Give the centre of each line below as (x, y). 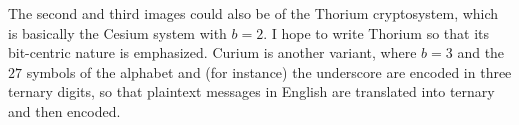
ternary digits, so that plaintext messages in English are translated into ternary (251, 91)
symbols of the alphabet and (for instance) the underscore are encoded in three (269, 71)
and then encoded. (64, 110)
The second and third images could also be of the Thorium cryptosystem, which (253, 13)
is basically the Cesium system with (117, 32)
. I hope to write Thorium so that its (376, 32)
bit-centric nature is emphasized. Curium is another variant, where (212, 52)
